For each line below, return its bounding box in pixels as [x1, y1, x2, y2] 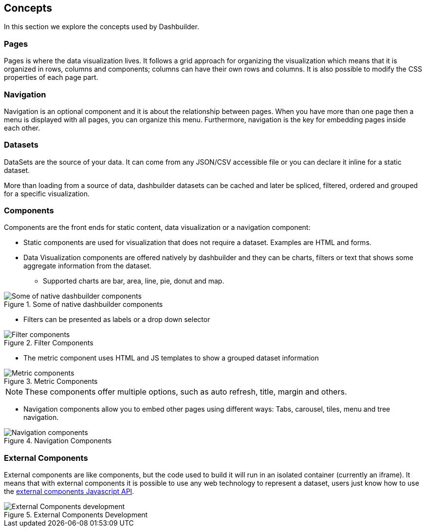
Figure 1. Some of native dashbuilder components [4, 300, 163, 309]
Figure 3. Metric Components [4, 377, 98, 386]
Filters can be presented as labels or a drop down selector [23, 315, 210, 324]
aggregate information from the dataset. [23, 262, 152, 270]
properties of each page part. [4, 73, 98, 82]
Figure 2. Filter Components [4, 339, 93, 347]
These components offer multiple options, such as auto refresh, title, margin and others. [25, 387, 347, 397]
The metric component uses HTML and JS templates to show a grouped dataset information [23, 354, 319, 362]
